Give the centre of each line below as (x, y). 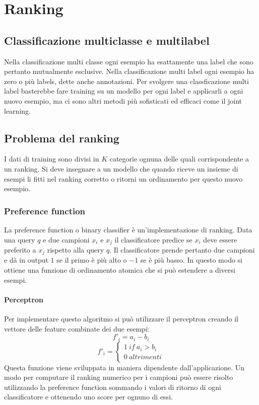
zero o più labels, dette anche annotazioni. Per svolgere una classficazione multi (126, 81)
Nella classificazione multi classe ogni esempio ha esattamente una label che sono (129, 61)
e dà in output (26, 260)
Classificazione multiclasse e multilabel (107, 40)
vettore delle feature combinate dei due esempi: (77, 328)
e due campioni (66, 239)
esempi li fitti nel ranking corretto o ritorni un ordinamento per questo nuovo (123, 178)
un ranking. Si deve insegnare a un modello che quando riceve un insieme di (121, 168)
